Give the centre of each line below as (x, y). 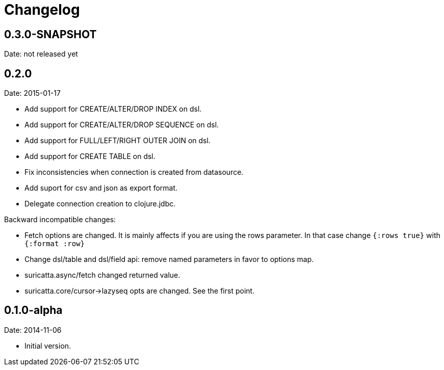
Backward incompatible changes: (60, 220)
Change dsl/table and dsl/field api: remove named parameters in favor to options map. (169, 259)
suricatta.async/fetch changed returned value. (102, 275)
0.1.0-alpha (33, 310)
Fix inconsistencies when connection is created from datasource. (134, 172)
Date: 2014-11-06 (33, 330)
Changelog (42, 10)
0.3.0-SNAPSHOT (50, 34)
